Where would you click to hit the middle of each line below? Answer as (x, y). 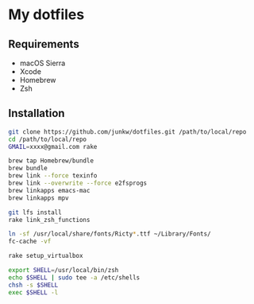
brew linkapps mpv (38, 198)
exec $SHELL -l (33, 292)
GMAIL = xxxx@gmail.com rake (53, 146)
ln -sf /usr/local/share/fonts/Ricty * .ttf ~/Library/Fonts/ (110, 234)
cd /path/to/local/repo (48, 139)
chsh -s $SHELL (33, 285)
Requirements (44, 44)
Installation (37, 113)
